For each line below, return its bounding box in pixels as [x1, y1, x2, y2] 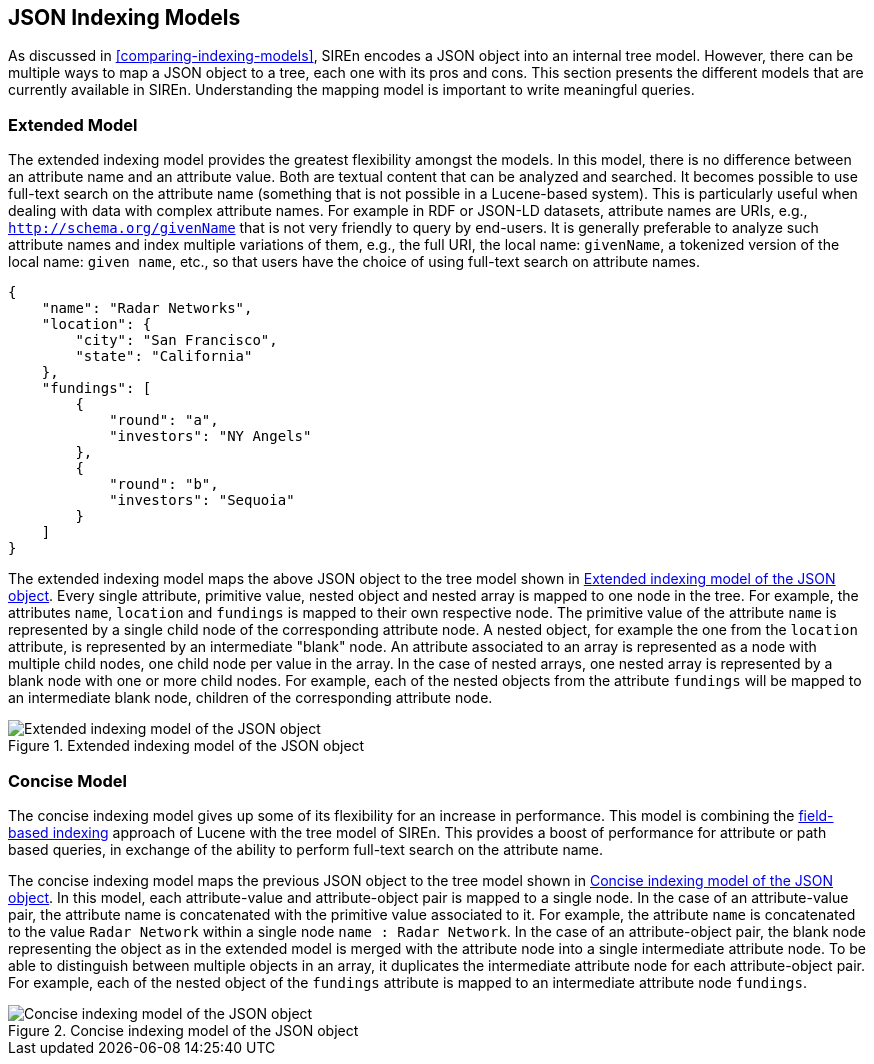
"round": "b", [109, 476, 219, 493]
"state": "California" [75, 348, 253, 365]
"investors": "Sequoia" [109, 492, 295, 509]
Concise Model [8, 770, 127, 791]
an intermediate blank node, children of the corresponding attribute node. [8, 689, 493, 707]
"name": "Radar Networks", [41, 300, 253, 317]
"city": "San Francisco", [75, 332, 278, 349]
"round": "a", [109, 412, 219, 429]
